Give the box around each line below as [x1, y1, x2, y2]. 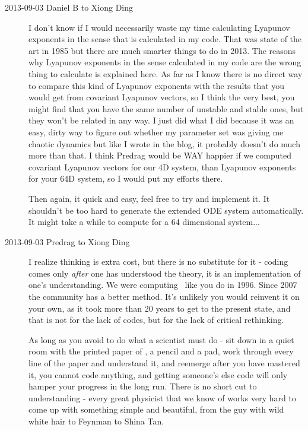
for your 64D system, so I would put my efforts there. [28, 172, 223, 185]
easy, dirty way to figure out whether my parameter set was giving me [28, 125, 284, 138]
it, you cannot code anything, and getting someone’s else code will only [28, 368, 288, 381]
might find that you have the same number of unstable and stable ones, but [28, 102, 304, 115]
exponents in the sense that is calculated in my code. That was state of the [28, 33, 302, 45]
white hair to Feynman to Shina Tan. [28, 415, 164, 427]
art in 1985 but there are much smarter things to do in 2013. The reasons [28, 44, 296, 56]
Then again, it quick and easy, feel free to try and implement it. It [28, 192, 270, 204]
